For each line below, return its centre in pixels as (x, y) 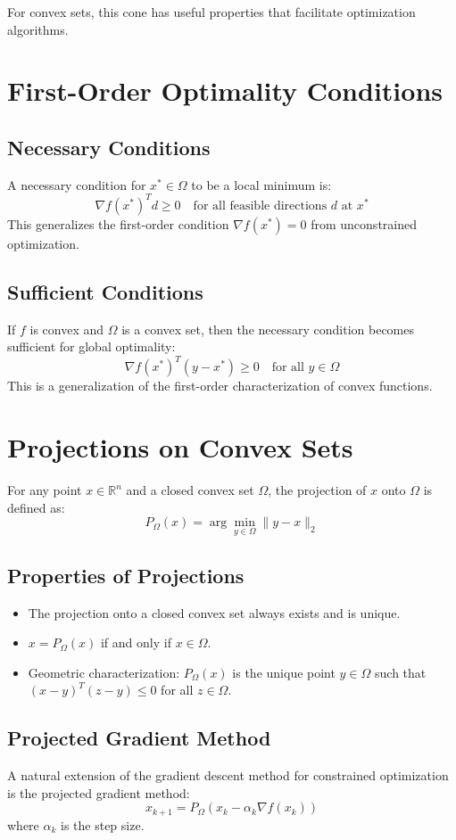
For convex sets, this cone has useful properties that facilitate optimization (211, 12)
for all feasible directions (260, 206)
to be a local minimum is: (261, 184)
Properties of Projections (126, 575)
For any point (45, 490)
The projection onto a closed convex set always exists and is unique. (214, 612)
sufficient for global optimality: (91, 346)
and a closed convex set (190, 490)
